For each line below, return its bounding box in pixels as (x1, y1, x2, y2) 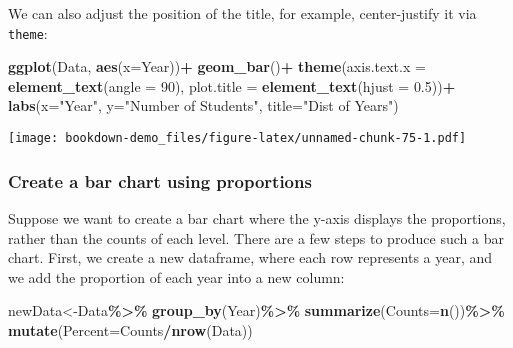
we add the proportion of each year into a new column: (8, 266, 345, 287)
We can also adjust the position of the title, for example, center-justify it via (8, 3, 477, 23)
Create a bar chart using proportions (8, 168, 312, 193)
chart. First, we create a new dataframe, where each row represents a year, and (8, 247, 493, 268)
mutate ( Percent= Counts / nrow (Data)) (8, 319, 253, 340)
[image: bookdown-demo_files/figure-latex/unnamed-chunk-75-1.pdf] (8, 131, 467, 146)
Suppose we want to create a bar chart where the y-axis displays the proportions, (8, 207, 506, 228)
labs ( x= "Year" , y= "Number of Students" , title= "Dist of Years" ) (8, 95, 399, 116)
